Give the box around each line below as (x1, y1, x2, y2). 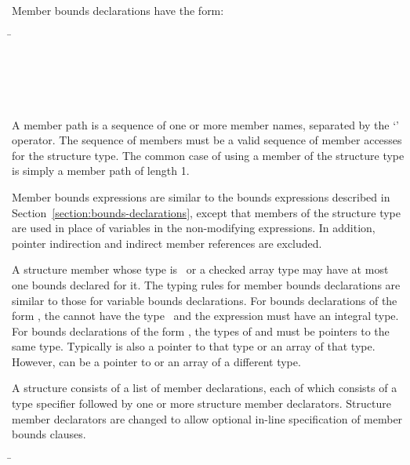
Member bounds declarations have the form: (12, 2, 224, 18)
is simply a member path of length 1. (12, 162, 190, 179)
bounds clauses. (12, 426, 86, 442)
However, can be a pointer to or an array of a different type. (12, 353, 301, 369)
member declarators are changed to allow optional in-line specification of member (12, 410, 403, 427)
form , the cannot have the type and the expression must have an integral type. (12, 307, 399, 324)
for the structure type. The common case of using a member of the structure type (12, 147, 405, 163)
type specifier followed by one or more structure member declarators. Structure (12, 395, 391, 412)
